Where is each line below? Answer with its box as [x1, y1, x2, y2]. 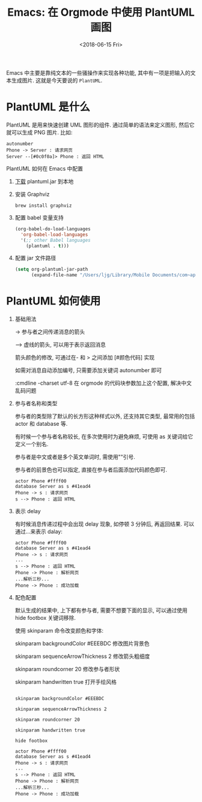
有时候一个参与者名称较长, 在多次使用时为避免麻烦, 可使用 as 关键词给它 [14, 433, 194, 440]
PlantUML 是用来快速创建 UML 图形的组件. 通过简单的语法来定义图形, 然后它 [6, 121, 195, 128]
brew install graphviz [14, 203, 72, 209]
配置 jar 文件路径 [14, 254, 57, 262]
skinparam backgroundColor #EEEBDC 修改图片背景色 [14, 640, 150, 647]
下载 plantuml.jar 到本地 [14, 177, 74, 185]
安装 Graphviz [14, 191, 50, 198]
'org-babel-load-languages [20, 232, 88, 238]
